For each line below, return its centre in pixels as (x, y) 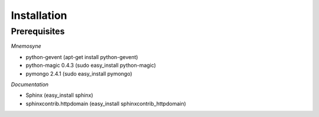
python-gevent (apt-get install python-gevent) (82, 57)
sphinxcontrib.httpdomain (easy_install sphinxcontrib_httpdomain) (106, 103)
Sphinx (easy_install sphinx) (60, 95)
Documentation (30, 84)
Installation (39, 15)
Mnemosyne (26, 46)
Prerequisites (38, 31)
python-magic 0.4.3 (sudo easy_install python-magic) (91, 66)
